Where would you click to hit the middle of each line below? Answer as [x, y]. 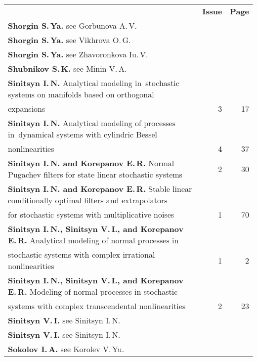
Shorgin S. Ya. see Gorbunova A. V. [72, 25]
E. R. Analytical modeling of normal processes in [93, 240]
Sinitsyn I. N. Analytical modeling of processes [92, 123]
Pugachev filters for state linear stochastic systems [95, 174]
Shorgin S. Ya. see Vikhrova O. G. [69, 40]
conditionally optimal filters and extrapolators [88, 200]
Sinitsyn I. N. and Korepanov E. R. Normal [91, 163]
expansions [27, 109]
